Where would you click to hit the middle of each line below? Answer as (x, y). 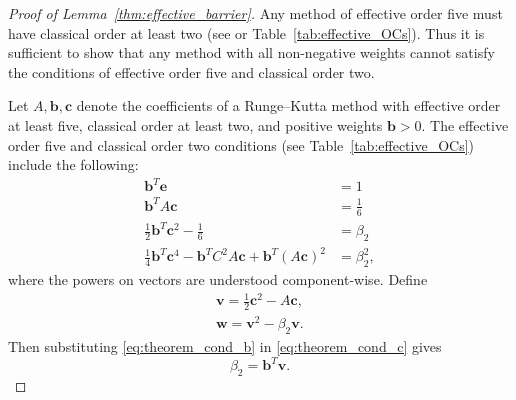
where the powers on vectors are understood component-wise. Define (218, 279)
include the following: (73, 164)
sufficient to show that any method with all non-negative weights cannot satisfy (251, 52)
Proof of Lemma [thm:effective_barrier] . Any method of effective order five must (255, 13)
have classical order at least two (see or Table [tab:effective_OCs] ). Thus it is (246, 32)
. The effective (465, 124)
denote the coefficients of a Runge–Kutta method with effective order (288, 105)
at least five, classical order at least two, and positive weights (195, 124)
